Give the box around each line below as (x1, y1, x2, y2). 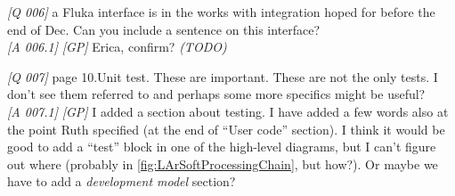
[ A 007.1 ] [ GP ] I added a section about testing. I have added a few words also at (7, 102, 449, 120)
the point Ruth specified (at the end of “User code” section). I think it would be (7, 119, 445, 138)
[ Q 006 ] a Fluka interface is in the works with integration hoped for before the (7, 3, 435, 20)
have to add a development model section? (7, 172, 236, 191)
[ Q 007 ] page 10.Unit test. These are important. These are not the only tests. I (7, 67, 438, 86)
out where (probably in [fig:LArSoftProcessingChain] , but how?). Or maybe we (7, 154, 438, 173)
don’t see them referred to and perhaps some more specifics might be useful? (7, 85, 426, 103)
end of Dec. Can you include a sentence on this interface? (7, 20, 321, 38)
